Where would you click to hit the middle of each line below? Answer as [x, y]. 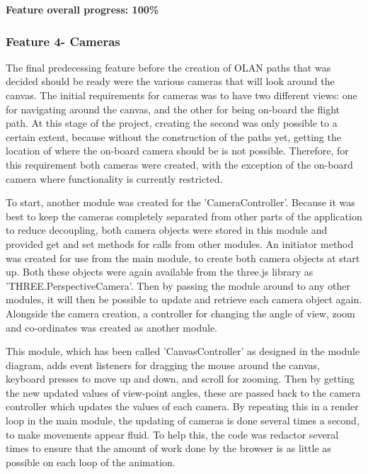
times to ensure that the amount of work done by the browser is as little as [168, 448]
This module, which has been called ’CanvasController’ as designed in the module [183, 351]
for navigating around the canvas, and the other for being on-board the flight [173, 109]
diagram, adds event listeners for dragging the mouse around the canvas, [163, 365]
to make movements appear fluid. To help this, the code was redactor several [172, 434]
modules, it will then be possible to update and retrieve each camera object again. [184, 299]
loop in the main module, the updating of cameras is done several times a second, [183, 421]
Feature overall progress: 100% [82, 9]
